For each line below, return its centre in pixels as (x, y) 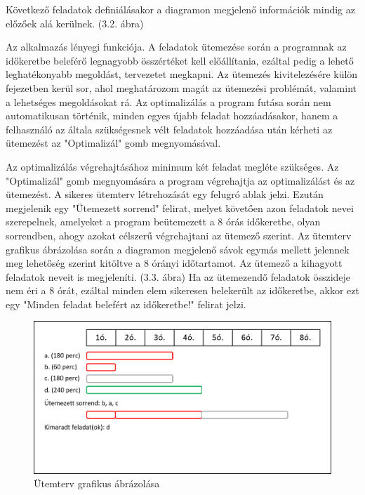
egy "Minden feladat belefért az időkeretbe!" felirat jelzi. (126, 304)
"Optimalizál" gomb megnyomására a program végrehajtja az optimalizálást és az (180, 180)
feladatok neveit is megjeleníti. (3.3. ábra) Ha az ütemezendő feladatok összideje (178, 276)
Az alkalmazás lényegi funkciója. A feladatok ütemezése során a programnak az (176, 47)
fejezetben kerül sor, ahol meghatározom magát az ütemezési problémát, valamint (181, 87)
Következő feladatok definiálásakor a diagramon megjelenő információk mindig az (180, 9)
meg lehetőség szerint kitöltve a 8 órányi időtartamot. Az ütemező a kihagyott (174, 263)
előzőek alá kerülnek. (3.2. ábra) (75, 23)
